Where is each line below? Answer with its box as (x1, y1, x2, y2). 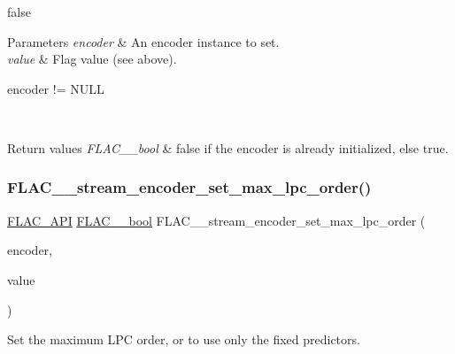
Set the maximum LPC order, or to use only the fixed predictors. (7, 330, 360, 349)
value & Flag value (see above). (7, 50, 177, 68)
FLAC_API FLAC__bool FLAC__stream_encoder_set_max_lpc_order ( (7, 211, 426, 229)
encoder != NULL (7, 79, 104, 97)
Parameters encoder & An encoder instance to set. (7, 32, 280, 50)
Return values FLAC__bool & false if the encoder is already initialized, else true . (7, 138, 449, 157)
